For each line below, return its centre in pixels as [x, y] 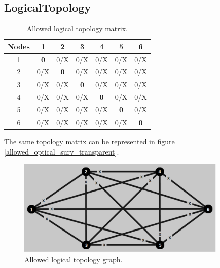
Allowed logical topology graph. [74, 259]
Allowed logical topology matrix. [77, 29]
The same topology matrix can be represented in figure [89, 141]
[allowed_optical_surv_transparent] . [62, 151]
